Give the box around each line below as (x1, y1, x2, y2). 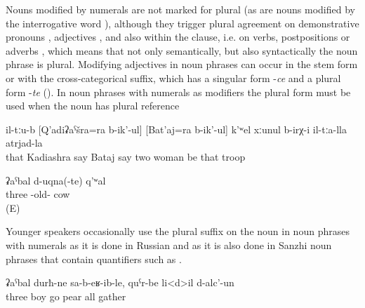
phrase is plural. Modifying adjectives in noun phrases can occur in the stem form (6, 57, 358, 72)
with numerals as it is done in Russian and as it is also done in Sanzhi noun (6, 237, 332, 252)
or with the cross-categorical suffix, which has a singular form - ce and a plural (6, 70, 341, 85)
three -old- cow (6, 187, 70, 201)
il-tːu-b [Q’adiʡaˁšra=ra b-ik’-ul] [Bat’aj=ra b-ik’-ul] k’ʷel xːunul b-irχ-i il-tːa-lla (6, 121, 347, 136)
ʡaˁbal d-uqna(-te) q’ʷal (6, 173, 106, 187)
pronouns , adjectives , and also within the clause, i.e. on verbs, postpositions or (6, 29, 350, 44)
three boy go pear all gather (6, 288, 126, 303)
